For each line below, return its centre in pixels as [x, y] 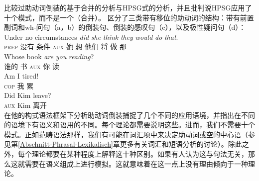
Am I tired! [21, 76]
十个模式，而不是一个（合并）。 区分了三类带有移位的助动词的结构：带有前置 [129, 17]
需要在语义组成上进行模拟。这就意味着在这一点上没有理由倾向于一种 [136, 163]
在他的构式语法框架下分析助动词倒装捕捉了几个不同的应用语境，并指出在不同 [129, 115]
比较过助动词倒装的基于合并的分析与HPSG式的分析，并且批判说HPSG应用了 [128, 7]
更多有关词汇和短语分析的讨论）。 [174, 144]
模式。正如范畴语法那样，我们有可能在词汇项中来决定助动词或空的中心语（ [126, 134]
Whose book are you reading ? [49, 56]
